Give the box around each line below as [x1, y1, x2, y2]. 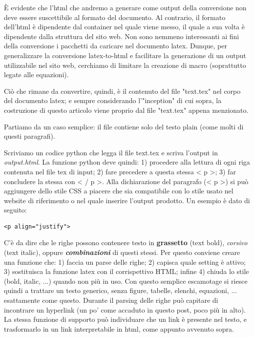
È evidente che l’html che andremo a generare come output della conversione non [4, 2, 247, 12]
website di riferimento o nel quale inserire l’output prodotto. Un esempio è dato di [4, 195, 250, 205]
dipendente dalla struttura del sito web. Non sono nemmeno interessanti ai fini [4, 31, 239, 41]
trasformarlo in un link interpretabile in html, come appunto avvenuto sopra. [4, 323, 234, 334]
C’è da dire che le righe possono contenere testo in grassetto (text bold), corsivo [4, 237, 248, 248]
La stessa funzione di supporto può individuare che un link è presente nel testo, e [4, 314, 247, 324]
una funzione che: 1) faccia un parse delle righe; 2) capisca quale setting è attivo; [4, 256, 246, 267]
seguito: [4, 205, 27, 215]
